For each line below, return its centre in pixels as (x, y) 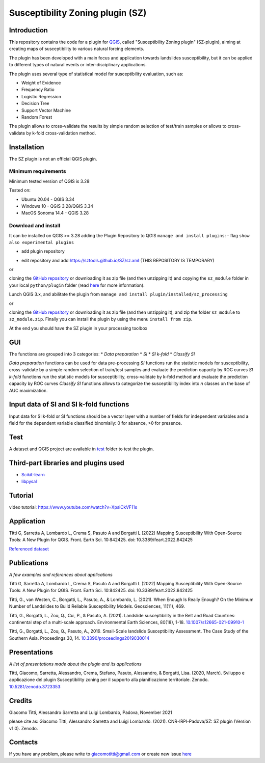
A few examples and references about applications (61, 574)
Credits (21, 700)
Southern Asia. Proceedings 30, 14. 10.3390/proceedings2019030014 (79, 638)
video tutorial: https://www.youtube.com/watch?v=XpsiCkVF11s (73, 507)
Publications (29, 563)
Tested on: (20, 190)
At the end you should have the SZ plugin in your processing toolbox (78, 328)
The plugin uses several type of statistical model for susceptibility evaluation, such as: (96, 74)
